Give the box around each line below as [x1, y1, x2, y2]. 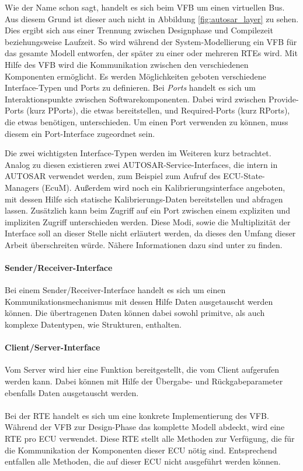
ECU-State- [223, 170, 265, 182]
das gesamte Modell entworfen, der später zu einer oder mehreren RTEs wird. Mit [5, 47, 298, 59]
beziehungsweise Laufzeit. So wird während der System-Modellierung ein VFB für [5, 35, 297, 47]
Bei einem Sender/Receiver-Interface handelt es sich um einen [5, 284, 226, 296]
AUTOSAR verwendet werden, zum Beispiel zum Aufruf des [5, 170, 221, 182]
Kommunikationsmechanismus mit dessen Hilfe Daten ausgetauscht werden [5, 295, 273, 307]
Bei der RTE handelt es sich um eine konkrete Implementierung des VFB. [5, 409, 269, 421]
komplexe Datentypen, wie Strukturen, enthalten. [5, 318, 182, 331]
